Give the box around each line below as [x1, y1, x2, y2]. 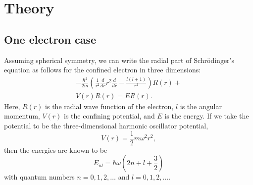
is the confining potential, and [64, 111, 155, 121]
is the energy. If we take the [164, 111, 249, 121]
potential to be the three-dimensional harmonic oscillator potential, [4, 121, 208, 131]
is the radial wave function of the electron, [45, 101, 174, 111]
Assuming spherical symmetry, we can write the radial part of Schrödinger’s [4, 55, 234, 65]
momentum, [4, 111, 40, 121]
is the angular [180, 101, 222, 111]
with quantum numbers [4, 172, 75, 182]
